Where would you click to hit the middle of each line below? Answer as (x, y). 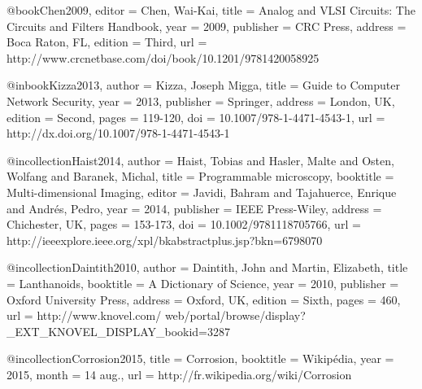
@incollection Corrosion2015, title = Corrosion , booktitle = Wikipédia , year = (200, 358)
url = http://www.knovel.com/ (84, 315)
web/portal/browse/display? (235, 315)
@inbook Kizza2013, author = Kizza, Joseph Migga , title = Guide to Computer (203, 85)
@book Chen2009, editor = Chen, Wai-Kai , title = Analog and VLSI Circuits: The (211, 10)
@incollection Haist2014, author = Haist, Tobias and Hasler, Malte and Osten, (200, 160)
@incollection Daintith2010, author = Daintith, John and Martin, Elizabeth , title (207, 267)
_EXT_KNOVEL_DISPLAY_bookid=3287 (119, 331)
